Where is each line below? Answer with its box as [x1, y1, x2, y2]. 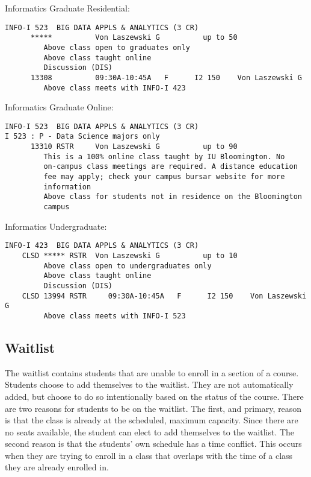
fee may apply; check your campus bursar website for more [43, 172, 285, 182]
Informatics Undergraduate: [5, 220, 107, 232]
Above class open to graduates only [43, 43, 190, 52]
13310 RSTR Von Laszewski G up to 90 [30, 142, 238, 151]
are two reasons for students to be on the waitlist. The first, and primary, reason [5, 402, 302, 414]
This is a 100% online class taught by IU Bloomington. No [43, 152, 285, 161]
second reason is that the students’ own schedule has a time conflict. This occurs [5, 437, 302, 450]
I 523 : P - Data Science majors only [5, 132, 160, 141]
